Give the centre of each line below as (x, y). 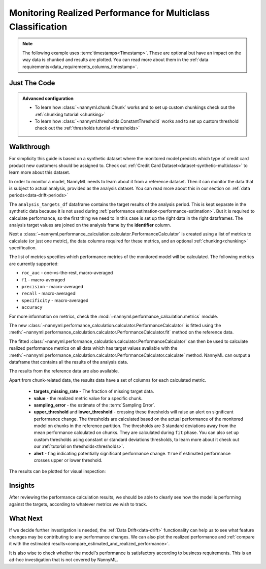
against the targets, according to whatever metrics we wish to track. (78, 504)
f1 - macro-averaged (43, 280)
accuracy (32, 307)
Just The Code (32, 83)
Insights (22, 485)
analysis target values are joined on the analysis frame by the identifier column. (90, 225)
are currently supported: (34, 264)
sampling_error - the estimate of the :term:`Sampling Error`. (95, 405)
